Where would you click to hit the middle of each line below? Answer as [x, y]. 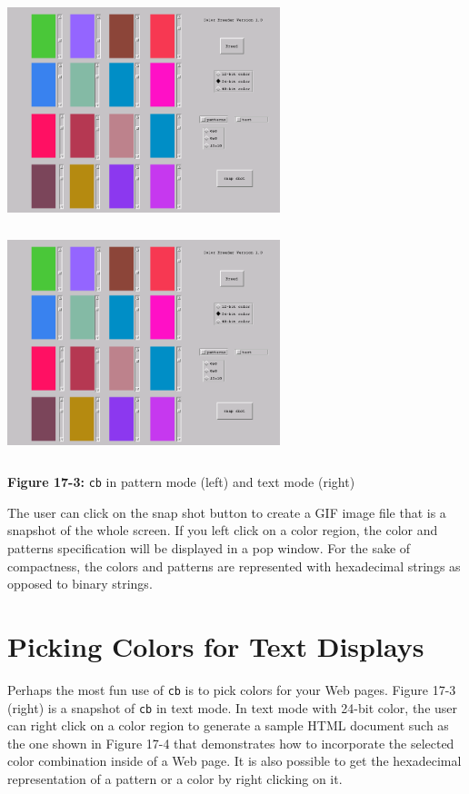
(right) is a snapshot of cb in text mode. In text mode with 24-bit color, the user [233, 707]
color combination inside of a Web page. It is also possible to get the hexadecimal [234, 761]
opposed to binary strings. [80, 584]
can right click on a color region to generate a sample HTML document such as [228, 725]
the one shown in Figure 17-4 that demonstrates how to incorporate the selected [231, 743]
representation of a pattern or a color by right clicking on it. [175, 779]
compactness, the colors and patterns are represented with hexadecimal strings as [234, 566]
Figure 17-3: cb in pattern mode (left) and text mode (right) [181, 482]
